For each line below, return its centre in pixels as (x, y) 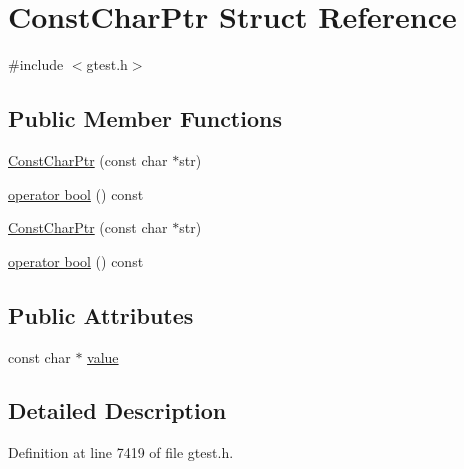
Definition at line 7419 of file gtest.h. (121, 452)
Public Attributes (101, 314)
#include (36, 64)
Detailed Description (117, 410)
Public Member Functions (145, 118)
